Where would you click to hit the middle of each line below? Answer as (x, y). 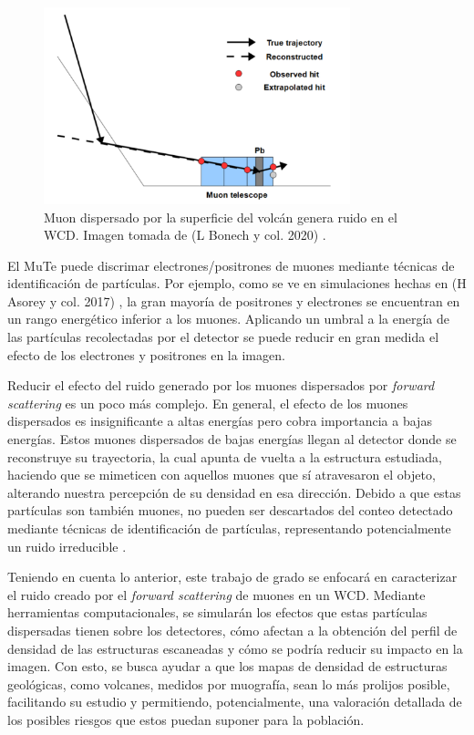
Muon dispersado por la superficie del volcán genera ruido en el (221, 217)
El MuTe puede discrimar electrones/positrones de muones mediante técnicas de (231, 265)
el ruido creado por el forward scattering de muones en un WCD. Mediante (216, 594)
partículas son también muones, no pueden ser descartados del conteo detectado (230, 510)
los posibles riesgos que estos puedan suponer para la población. (186, 719)
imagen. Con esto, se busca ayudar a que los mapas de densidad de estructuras (227, 666)
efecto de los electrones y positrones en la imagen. (146, 354)
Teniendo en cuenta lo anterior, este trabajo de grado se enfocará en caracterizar (232, 577)
